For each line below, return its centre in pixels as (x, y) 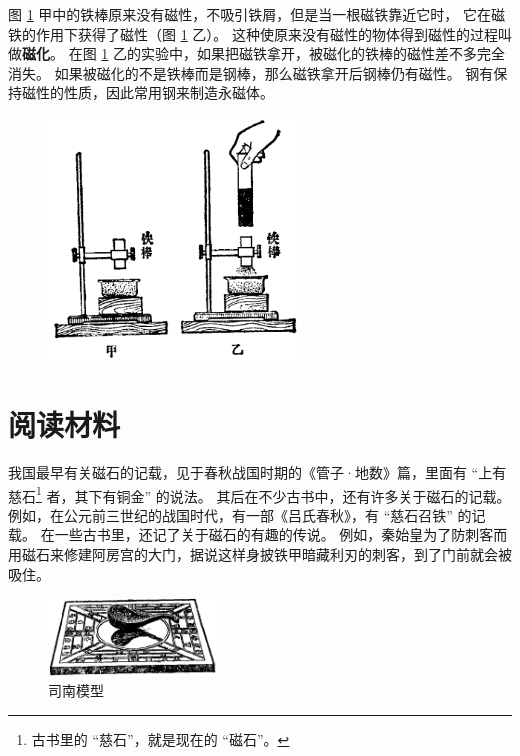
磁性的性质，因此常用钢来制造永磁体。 (147, 92)
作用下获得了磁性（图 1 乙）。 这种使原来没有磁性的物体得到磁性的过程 (266, 33)
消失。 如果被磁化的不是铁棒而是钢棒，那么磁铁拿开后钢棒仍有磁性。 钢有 (251, 72)
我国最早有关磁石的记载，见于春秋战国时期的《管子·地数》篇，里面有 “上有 (257, 472)
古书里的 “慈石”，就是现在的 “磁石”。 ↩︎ (160, 738)
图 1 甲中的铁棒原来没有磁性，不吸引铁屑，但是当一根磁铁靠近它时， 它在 (249, 14)
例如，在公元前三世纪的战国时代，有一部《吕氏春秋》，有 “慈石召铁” (230, 514)
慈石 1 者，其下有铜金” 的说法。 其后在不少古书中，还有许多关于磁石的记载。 (259, 494)
